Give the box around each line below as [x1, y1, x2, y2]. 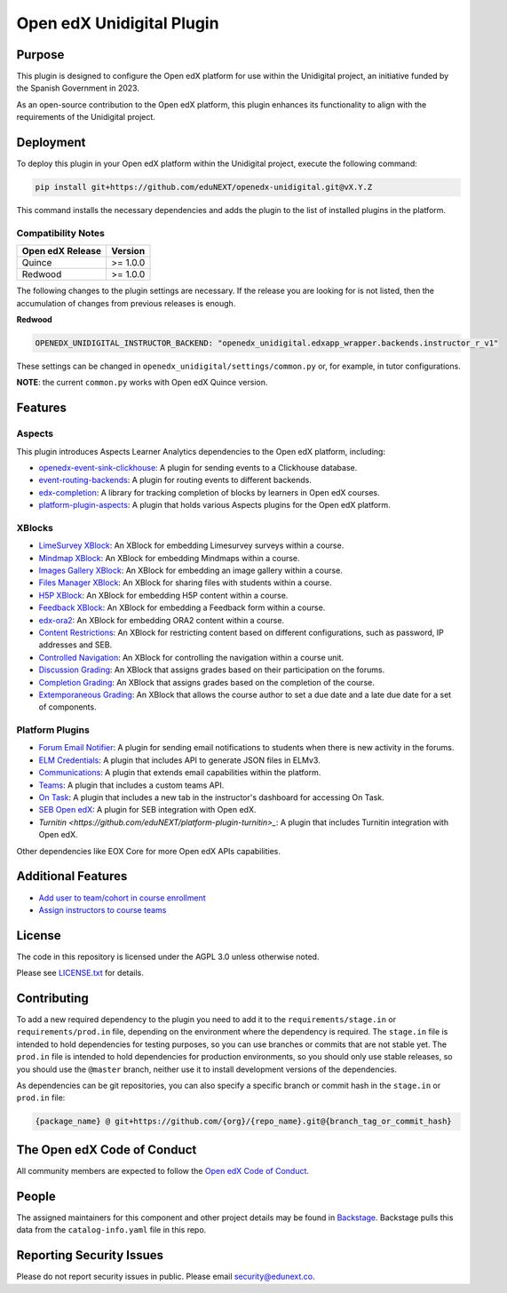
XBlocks [16, 521, 53, 534]
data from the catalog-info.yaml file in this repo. [16, 1225, 207, 1235]
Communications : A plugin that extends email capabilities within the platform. [38, 767, 321, 778]
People [16, 1188, 57, 1203]
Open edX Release [21, 245, 102, 258]
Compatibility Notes [16, 226, 106, 239]
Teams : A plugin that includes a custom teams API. [38, 780, 225, 790]
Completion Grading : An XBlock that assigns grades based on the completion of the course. [38, 677, 375, 687]
